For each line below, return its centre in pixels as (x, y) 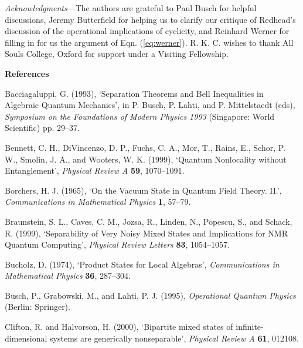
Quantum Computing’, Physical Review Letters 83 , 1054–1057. (118, 244)
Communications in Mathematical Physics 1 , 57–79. (98, 202)
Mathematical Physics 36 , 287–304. (68, 276)
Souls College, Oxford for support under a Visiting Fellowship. (117, 54)
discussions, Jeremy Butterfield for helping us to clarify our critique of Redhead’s (150, 19)
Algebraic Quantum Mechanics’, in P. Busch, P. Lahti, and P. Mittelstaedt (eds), (150, 105)
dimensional (26, 338)
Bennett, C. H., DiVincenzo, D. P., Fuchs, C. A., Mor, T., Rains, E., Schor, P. (145, 147)
